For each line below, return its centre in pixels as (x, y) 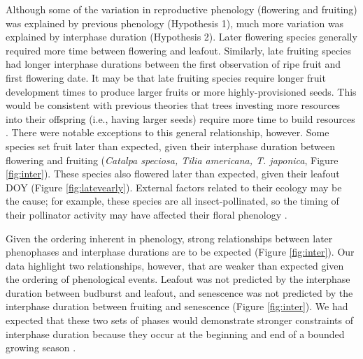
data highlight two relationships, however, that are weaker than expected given (175, 265)
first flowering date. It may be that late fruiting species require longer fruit (166, 77)
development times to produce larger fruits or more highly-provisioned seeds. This (181, 91)
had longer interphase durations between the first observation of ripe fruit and (173, 64)
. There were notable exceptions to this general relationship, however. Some (168, 132)
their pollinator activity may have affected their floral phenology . (147, 214)
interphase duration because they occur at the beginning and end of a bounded (175, 334)
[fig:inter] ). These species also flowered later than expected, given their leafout (173, 174)
